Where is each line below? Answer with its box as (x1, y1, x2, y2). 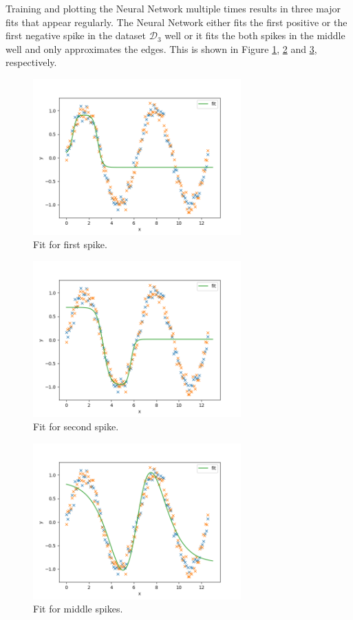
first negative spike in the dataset (6, 28, 147, 43)
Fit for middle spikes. (33, 601, 123, 616)
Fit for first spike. (33, 237, 107, 252)
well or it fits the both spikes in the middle (164, 28, 345, 43)
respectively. (6, 55, 57, 69)
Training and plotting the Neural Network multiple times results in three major (6, 1, 341, 15)
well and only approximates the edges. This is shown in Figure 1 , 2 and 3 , (6, 41, 317, 56)
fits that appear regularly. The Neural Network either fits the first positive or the (6, 14, 347, 29)
